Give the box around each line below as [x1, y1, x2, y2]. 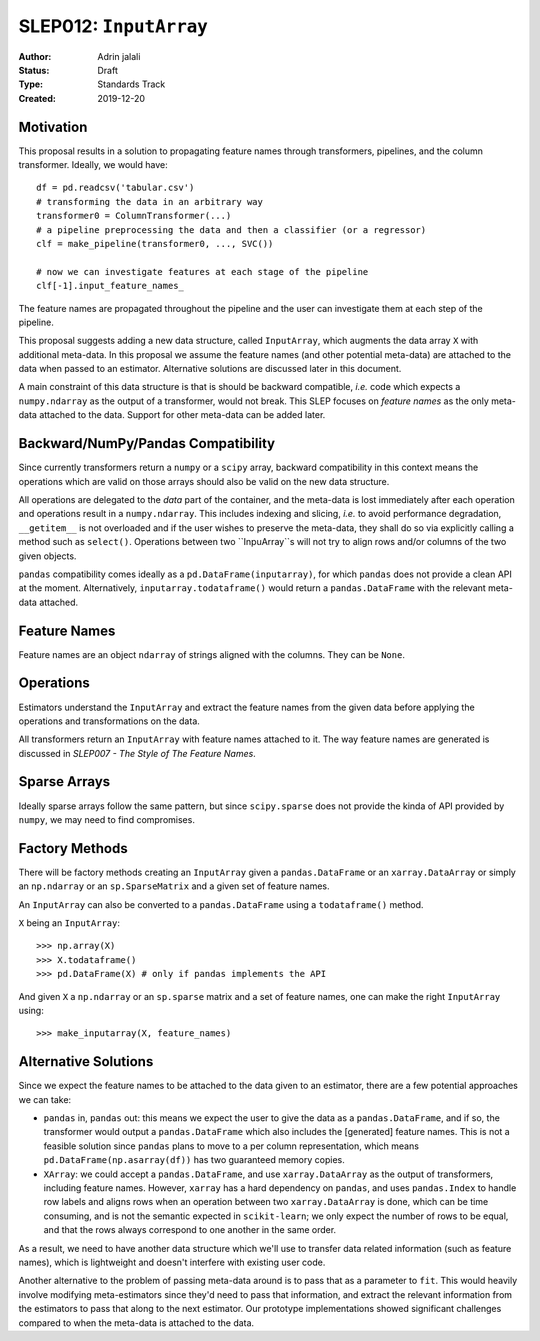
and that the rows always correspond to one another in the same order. [43, 1224, 337, 1236]
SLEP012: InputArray [18, 15, 209, 37]
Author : [18, 50, 52, 62]
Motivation [18, 118, 88, 135]
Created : [18, 92, 57, 104]
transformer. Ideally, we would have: [18, 159, 169, 171]
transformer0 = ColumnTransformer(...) [36, 210, 232, 222]
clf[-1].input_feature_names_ [36, 280, 185, 292]
